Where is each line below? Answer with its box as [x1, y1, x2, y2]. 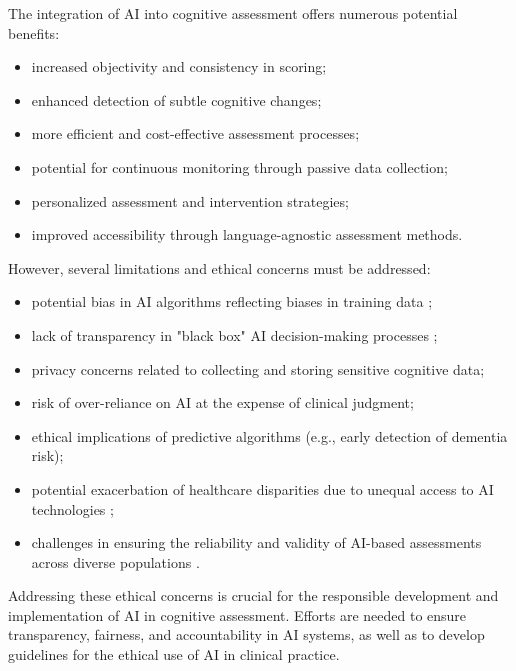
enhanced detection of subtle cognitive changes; [31, 89, 322, 110]
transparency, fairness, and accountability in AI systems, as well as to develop [8, 624, 485, 645]
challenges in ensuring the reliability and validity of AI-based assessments [31, 532, 482, 553]
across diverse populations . [31, 551, 200, 572]
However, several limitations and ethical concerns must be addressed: [8, 257, 431, 278]
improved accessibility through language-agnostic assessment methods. [31, 224, 463, 245]
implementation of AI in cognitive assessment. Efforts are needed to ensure [8, 604, 467, 625]
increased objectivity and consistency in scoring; [31, 56, 327, 77]
